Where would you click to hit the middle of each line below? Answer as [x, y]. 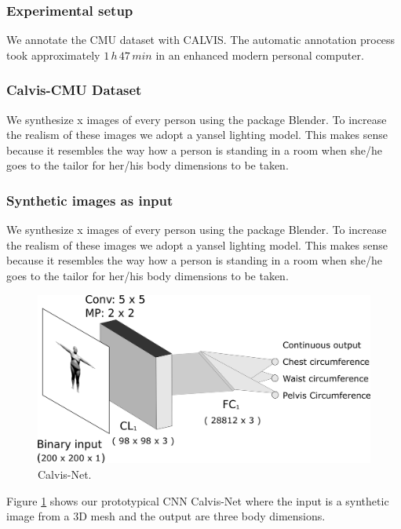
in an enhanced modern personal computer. [260, 55]
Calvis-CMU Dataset [74, 90]
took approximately [53, 55]
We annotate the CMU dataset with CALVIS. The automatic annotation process [201, 40]
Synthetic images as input [90, 200]
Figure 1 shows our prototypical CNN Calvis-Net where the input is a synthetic [198, 500]
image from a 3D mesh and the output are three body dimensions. [166, 516]
